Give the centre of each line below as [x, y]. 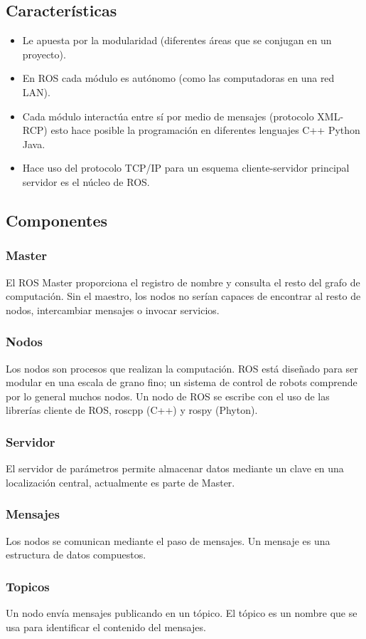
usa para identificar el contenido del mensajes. [106, 627]
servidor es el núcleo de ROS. [86, 181]
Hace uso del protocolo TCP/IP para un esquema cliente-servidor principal [186, 168]
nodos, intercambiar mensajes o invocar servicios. [113, 310]
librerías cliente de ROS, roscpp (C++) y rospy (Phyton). [132, 410]
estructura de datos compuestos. [76, 555]
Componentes [57, 220]
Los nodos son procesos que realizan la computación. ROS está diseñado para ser [182, 368]
